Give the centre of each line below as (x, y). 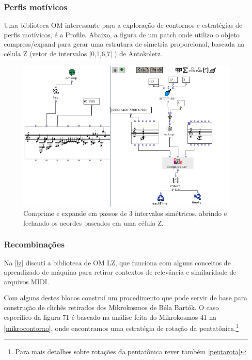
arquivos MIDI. (27, 281)
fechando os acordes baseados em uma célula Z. (94, 222)
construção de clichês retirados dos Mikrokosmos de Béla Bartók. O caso (111, 307)
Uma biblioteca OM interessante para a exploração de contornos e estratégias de (123, 25)
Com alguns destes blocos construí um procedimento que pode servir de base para (126, 298)
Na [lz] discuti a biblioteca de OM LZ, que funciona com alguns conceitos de (117, 262)
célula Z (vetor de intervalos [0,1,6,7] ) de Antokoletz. (83, 53)
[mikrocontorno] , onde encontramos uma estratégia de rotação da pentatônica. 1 (121, 327)
